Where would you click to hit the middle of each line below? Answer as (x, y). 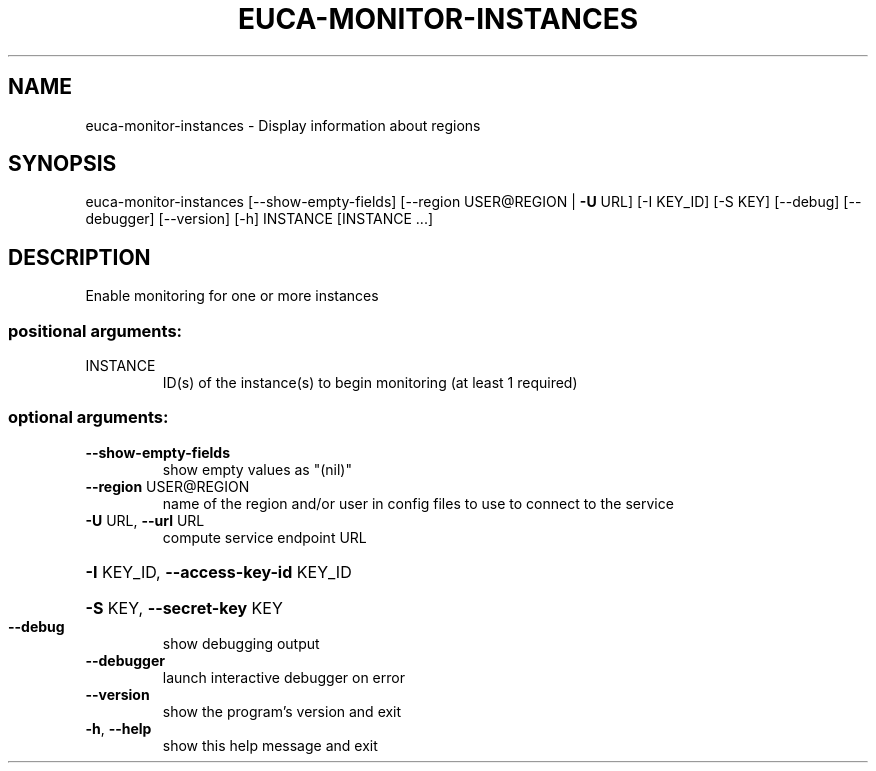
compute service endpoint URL (264, 537)
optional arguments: (88, 417)
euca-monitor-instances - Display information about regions (283, 125)
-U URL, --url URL (145, 520)
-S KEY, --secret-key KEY (184, 607)
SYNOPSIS (62, 164)
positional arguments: (95, 330)
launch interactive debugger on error (283, 677)
